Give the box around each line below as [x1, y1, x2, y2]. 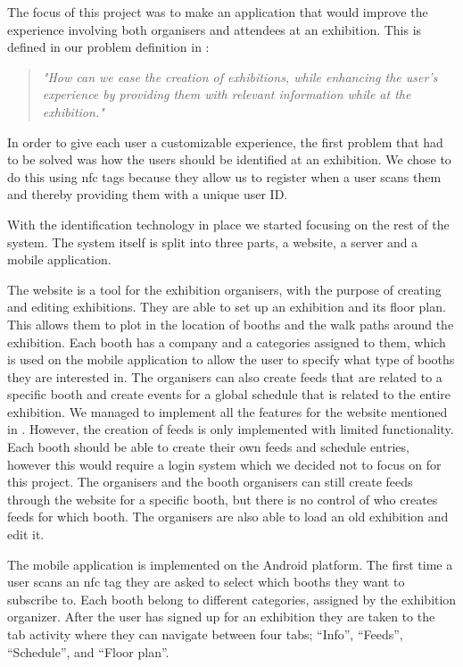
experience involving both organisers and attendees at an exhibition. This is [7, 20, 422, 38]
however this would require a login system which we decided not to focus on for [7, 454, 442, 473]
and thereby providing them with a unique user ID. [7, 185, 288, 204]
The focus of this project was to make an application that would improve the [7, 3, 428, 21]
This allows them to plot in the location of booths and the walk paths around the [7, 314, 454, 333]
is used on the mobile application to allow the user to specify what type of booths [7, 350, 455, 369]
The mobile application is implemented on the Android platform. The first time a [7, 554, 453, 573]
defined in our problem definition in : [7, 38, 210, 56]
